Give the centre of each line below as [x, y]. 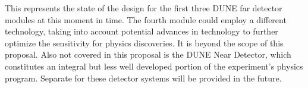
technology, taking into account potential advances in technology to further [142, 31]
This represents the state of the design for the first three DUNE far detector [144, 8]
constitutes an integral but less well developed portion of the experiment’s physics [154, 66]
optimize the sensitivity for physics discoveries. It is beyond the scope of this [144, 43]
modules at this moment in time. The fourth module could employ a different [146, 19]
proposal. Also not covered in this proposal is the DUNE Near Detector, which [148, 54]
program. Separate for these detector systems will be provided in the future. [143, 78]
